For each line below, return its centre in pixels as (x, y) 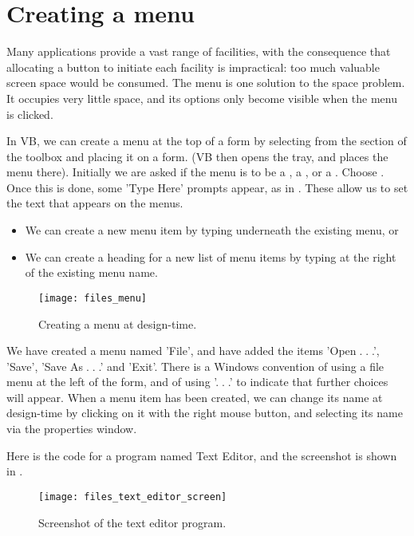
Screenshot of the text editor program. (132, 522)
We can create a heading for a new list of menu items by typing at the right (211, 256)
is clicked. (30, 114)
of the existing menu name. (91, 272)
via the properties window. (72, 429)
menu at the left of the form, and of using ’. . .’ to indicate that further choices (197, 382)
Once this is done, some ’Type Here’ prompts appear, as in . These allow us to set (207, 187)
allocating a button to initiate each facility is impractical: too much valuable (193, 67)
